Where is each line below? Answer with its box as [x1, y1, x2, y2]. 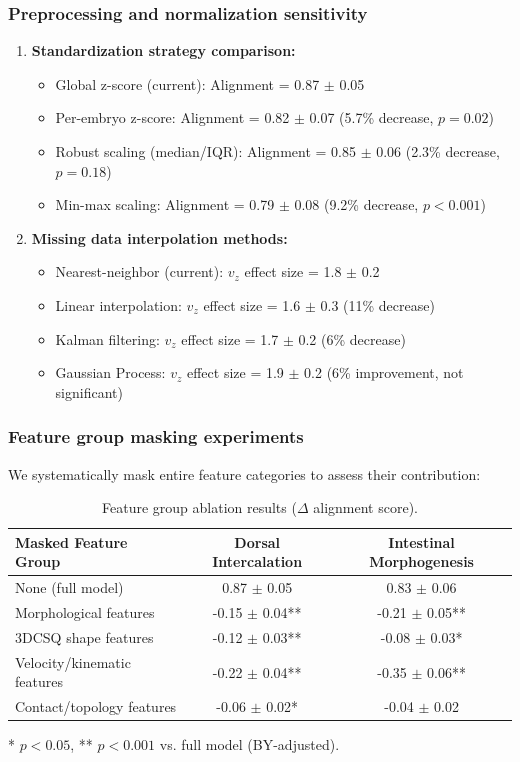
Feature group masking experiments [8, 424, 304, 449]
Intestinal [388, 531, 455, 552]
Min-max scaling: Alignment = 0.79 [55, 194, 275, 215]
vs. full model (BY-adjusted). [159, 734, 340, 755]
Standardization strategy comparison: [31, 40, 296, 61]
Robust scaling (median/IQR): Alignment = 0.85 [55, 141, 356, 161]
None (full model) [15, 577, 124, 598]
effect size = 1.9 [186, 362, 284, 383]
